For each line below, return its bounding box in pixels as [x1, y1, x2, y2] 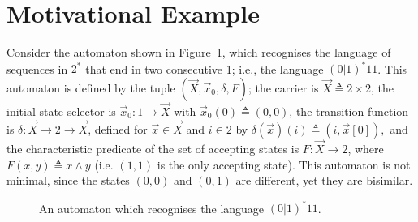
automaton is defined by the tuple [6, 79, 175, 96]
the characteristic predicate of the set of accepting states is [6, 140, 299, 157]
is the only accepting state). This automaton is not [157, 156, 411, 173]
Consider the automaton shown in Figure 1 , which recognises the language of [6, 44, 391, 61]
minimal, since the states [6, 172, 130, 189]
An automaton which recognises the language [39, 199, 265, 216]
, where [347, 140, 384, 157]
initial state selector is [6, 103, 116, 120]
